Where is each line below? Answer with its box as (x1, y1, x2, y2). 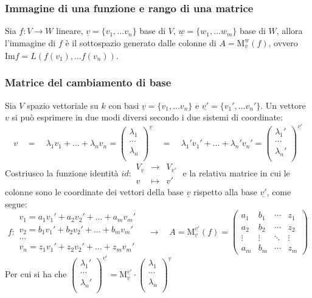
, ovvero (268, 36, 298, 49)
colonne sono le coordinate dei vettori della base (5, 185, 184, 198)
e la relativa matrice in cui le (182, 166, 290, 179)
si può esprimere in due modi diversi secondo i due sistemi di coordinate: (12, 111, 283, 123)
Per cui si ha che (5, 268, 67, 280)
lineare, (56, 24, 83, 37)
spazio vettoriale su (27, 99, 99, 111)
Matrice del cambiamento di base (5, 75, 172, 90)
